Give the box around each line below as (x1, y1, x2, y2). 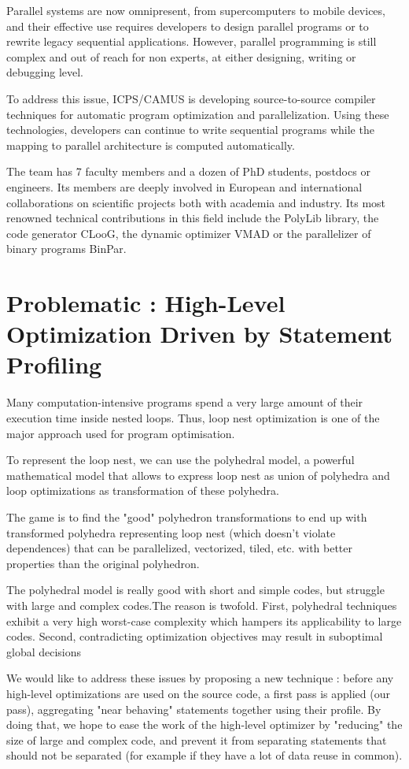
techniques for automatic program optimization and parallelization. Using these (6, 106, 389, 122)
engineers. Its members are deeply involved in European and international (6, 178, 363, 195)
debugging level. (6, 64, 84, 80)
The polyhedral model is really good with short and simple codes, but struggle (6, 581, 385, 598)
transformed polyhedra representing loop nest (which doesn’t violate (6, 524, 336, 541)
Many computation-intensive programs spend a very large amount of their (6, 394, 363, 411)
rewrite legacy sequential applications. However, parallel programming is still (6, 33, 377, 50)
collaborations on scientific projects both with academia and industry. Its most (6, 194, 386, 210)
